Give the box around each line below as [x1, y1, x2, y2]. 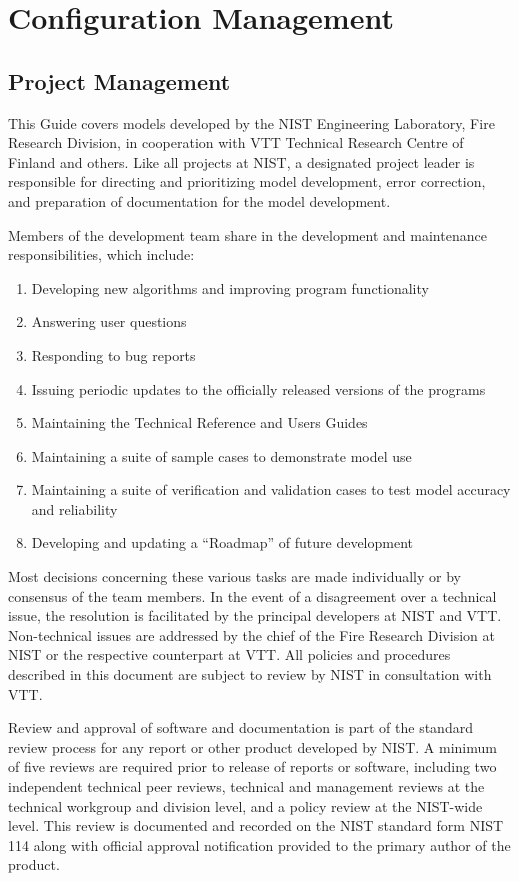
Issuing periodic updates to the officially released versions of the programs [31, 378, 486, 399]
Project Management [8, 65, 231, 96]
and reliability [31, 498, 118, 519]
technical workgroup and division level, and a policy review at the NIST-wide [8, 795, 483, 816]
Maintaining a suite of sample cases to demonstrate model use [31, 445, 412, 466]
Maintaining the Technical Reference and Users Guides [31, 412, 368, 433]
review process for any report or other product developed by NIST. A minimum [8, 736, 497, 757]
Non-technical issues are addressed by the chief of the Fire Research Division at [8, 624, 495, 645]
